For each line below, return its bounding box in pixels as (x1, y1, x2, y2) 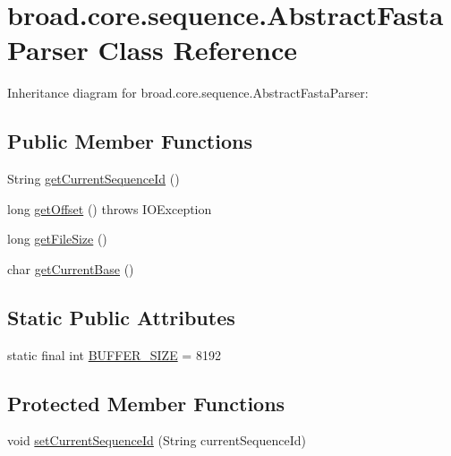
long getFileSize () (7, 229, 107, 248)
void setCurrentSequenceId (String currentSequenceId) (7, 431, 306, 450)
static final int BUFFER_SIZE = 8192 (7, 345, 221, 364)
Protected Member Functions (7, 389, 285, 417)
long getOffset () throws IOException (7, 199, 212, 218)
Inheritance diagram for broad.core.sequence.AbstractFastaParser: (7, 83, 369, 102)
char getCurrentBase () (7, 259, 134, 278)
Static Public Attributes (7, 303, 235, 331)
